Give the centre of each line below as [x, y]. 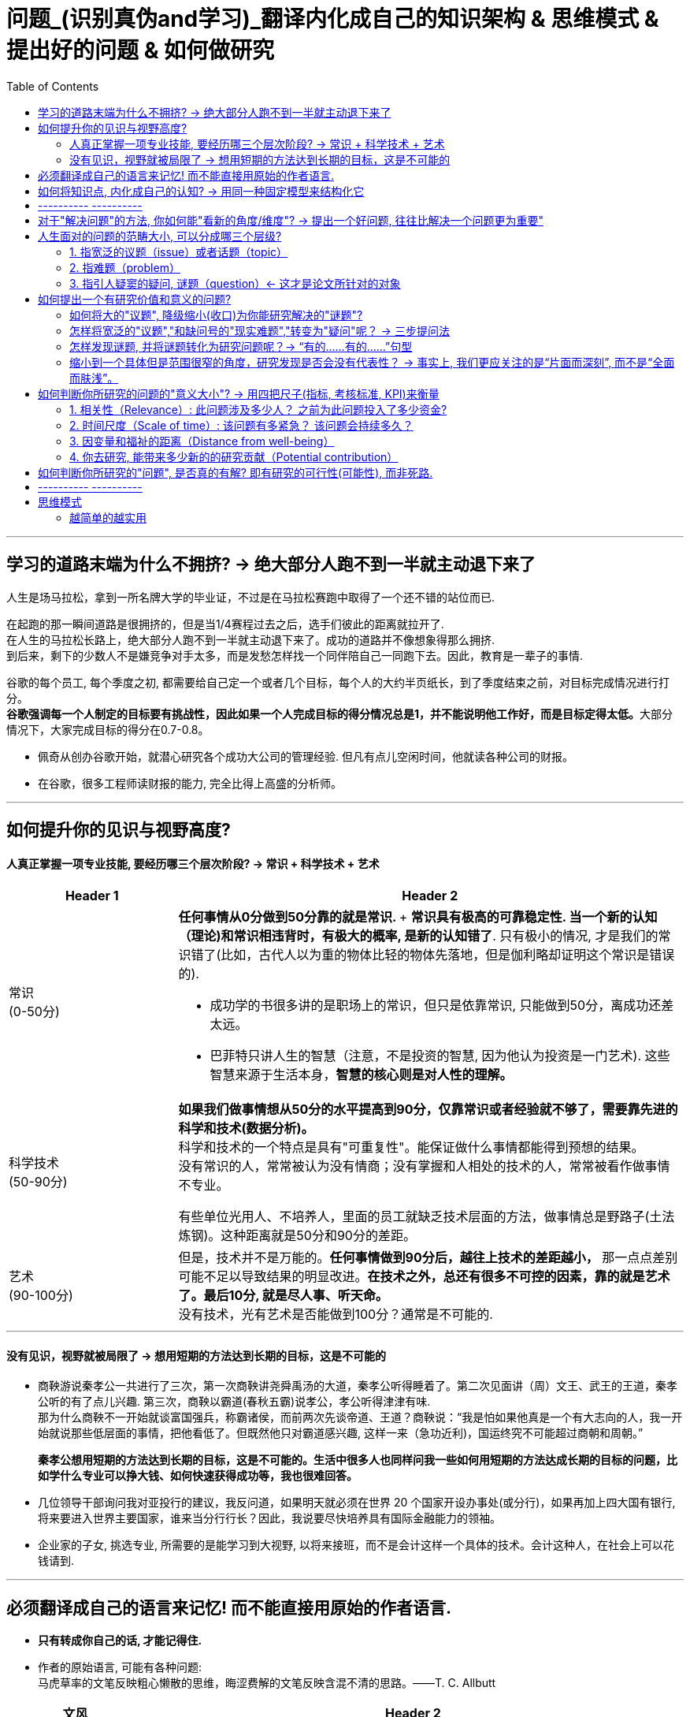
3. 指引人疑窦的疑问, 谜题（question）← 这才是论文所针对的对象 [235, 283]
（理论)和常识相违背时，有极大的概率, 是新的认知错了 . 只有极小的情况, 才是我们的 [418, 936]
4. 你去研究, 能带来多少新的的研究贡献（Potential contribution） [234, 456]
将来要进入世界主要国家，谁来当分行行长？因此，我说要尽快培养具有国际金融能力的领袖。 [269, 1518]
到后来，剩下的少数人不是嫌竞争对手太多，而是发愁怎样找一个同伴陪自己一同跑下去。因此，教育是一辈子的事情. [295, 655]
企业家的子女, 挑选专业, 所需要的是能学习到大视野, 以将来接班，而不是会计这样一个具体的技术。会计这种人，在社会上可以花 [356, 1545]
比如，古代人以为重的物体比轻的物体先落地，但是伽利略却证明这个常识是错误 [448, 955]
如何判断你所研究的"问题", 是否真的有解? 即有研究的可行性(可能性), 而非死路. [236, 472]
